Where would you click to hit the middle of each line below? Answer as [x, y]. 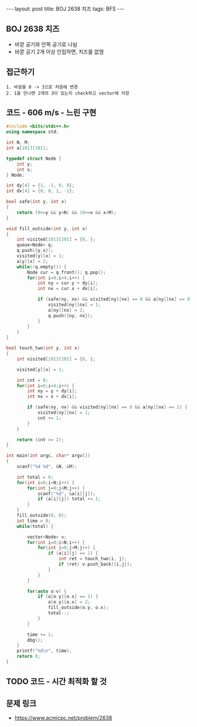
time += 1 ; [40, 635]
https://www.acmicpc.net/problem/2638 [63, 718]
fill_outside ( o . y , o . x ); [78, 608]
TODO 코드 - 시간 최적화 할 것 [57, 681]
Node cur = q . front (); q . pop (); [67, 272]
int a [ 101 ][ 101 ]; [27, 148]
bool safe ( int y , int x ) [36, 202]
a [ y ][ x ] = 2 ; [33, 261]
